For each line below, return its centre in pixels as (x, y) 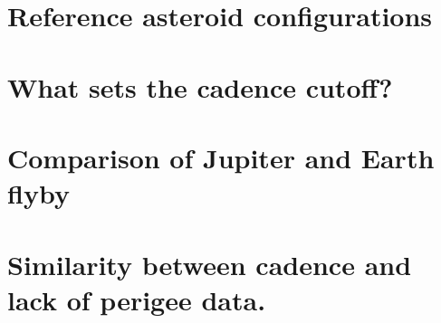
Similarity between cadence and (210, 264)
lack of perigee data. (137, 299)
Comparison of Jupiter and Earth (221, 157)
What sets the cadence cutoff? (200, 86)
